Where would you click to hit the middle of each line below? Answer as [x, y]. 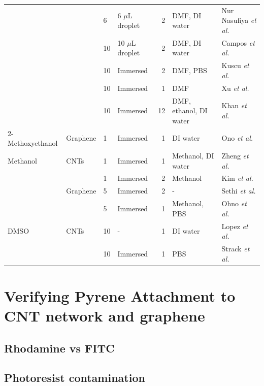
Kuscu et [235, 65]
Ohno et [234, 203]
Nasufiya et [239, 20]
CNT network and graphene [105, 316]
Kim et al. [237, 178]
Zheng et [235, 155]
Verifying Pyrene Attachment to [120, 295]
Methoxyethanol [33, 143]
